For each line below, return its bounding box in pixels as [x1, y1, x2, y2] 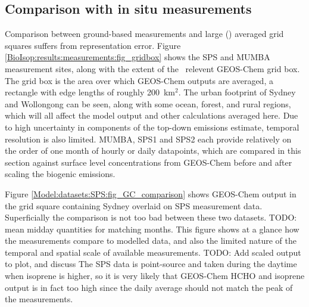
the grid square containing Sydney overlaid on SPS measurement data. [5, 199, 263, 212]
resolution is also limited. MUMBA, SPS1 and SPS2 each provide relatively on [5, 132, 292, 145]
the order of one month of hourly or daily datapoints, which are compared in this [5, 144, 301, 157]
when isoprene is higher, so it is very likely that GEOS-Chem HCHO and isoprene [5, 269, 305, 282]
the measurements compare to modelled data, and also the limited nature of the [5, 234, 296, 247]
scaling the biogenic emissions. [5, 168, 116, 180]
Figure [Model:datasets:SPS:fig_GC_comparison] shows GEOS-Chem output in [5, 187, 296, 200]
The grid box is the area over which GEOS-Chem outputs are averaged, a [5, 74, 273, 86]
